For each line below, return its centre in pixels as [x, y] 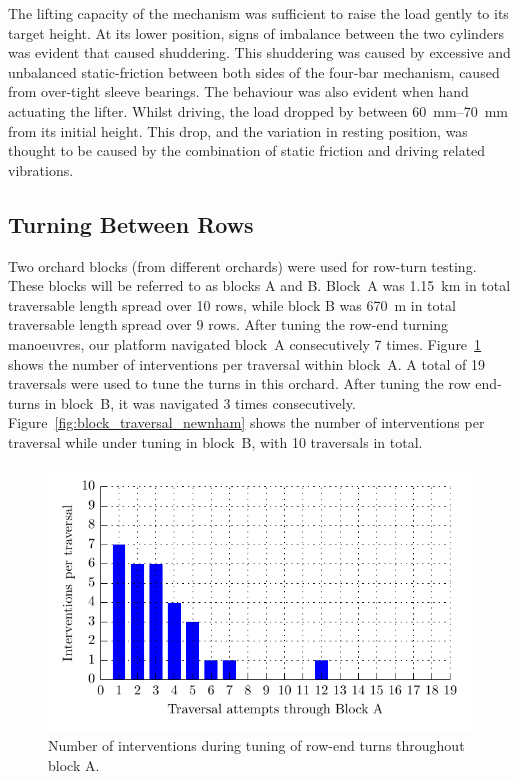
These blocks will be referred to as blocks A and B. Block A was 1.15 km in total [259, 285]
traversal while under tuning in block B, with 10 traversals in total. [215, 441]
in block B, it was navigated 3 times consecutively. [200, 402]
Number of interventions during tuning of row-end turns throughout [256, 745]
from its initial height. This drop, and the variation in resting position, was [238, 130]
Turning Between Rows [131, 223]
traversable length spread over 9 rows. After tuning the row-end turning [228, 324]
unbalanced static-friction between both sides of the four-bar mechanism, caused [254, 71]
